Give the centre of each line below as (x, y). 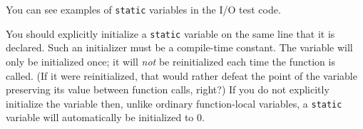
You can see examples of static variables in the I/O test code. (143, 9)
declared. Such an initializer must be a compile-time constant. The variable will (179, 47)
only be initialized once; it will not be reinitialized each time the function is (170, 61)
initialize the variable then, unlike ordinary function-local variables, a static (174, 103)
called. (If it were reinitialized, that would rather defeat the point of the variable (181, 75)
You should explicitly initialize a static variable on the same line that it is (170, 33)
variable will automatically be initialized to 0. (105, 117)
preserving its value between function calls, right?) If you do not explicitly (168, 89)
